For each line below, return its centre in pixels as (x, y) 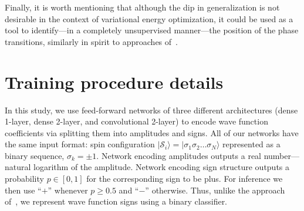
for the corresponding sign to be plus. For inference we (185, 179)
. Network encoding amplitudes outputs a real (179, 155)
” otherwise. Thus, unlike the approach (215, 190)
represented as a (251, 144)
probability (24, 179)
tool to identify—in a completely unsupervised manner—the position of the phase (152, 30)
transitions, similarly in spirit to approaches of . (91, 41)
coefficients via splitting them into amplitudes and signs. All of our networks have (152, 132)
